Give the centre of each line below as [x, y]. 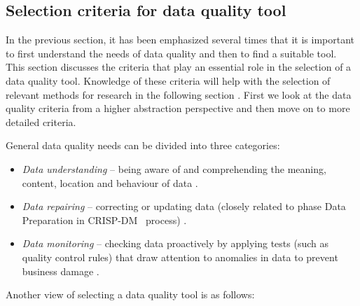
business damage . [61, 271]
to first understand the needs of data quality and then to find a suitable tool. [171, 53]
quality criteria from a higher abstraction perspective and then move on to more [178, 108]
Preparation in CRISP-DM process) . [104, 220]
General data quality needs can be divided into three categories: [143, 145]
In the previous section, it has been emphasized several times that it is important [180, 40]
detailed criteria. [41, 121]
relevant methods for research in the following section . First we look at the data [179, 94]
